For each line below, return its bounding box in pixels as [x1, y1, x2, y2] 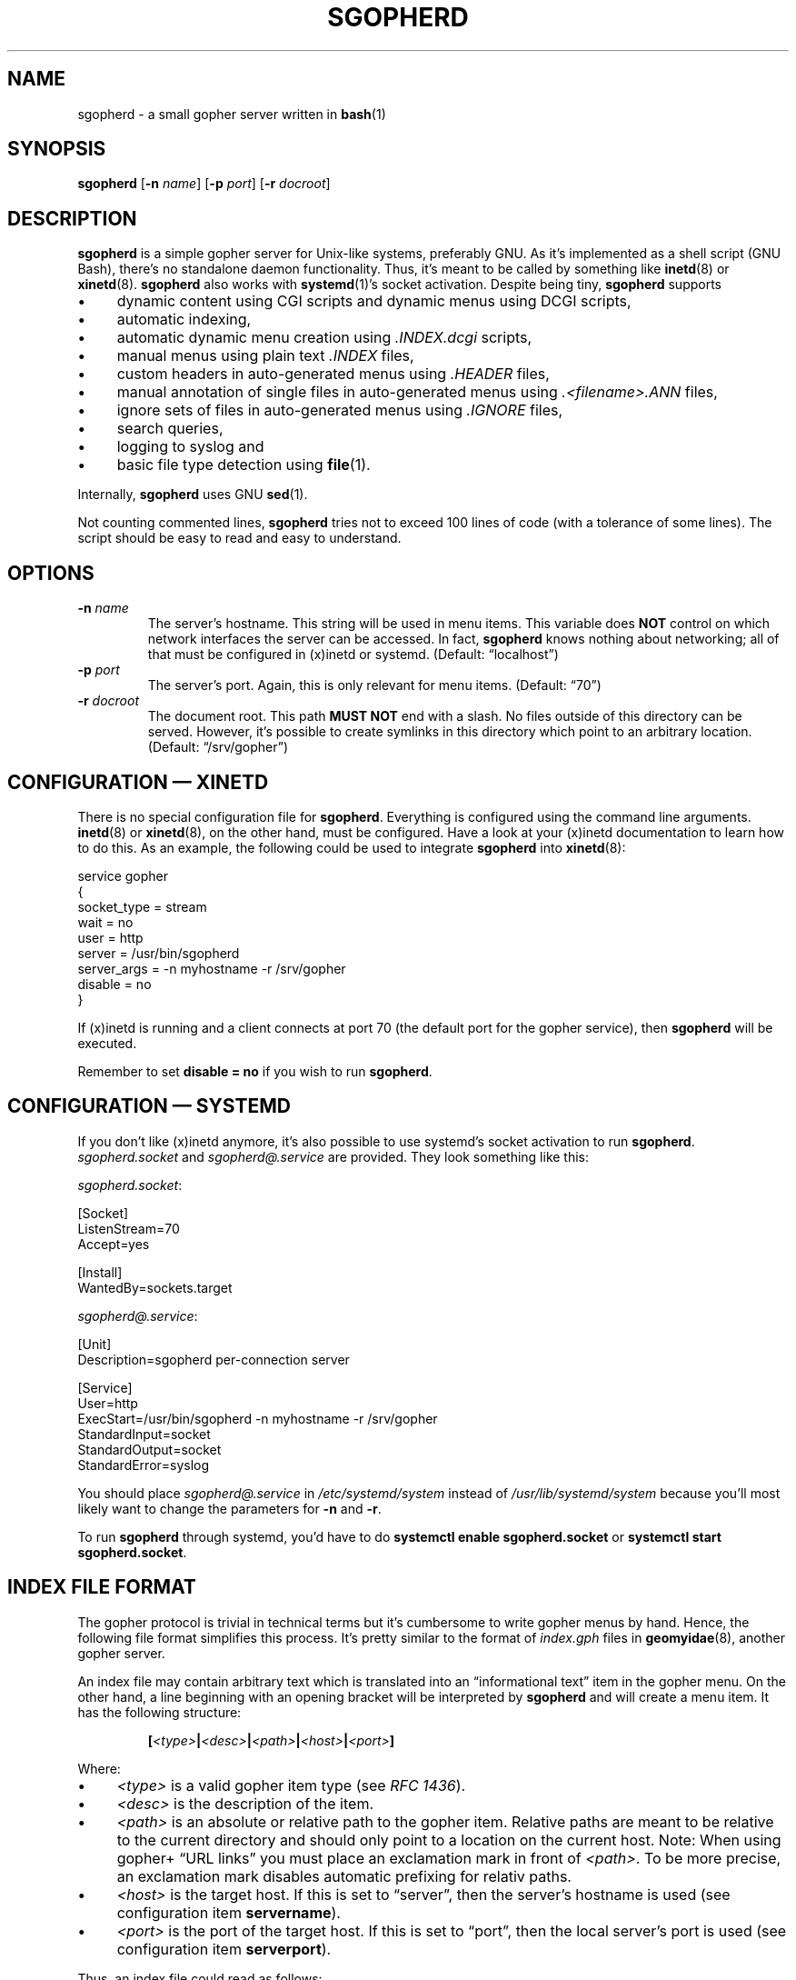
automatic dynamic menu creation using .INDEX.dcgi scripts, [116, 328, 532, 347]
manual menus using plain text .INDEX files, [116, 346, 414, 365]
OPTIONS [7, 561, 95, 585]
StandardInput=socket [77, 1425, 211, 1442]
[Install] [77, 1264, 123, 1280]
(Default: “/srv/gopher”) [147, 739, 289, 755]
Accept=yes [77, 1235, 150, 1252]
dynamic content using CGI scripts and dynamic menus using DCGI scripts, [116, 292, 632, 311]
